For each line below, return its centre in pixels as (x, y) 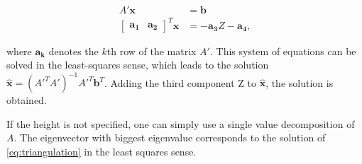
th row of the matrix (152, 51)
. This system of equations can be (283, 51)
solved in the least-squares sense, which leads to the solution (138, 65)
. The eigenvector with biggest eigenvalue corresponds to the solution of (170, 137)
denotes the (73, 51)
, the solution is (300, 82)
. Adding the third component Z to (180, 82)
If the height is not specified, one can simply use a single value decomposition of (181, 123)
